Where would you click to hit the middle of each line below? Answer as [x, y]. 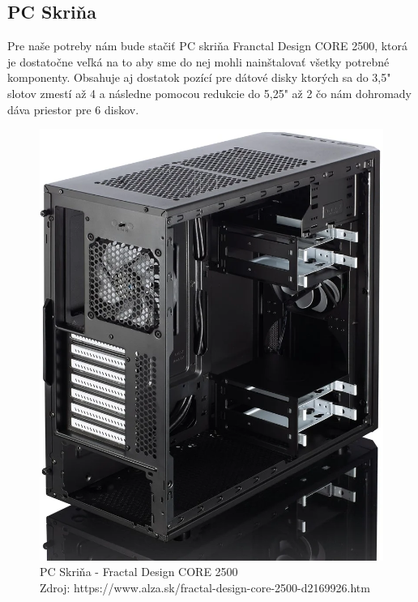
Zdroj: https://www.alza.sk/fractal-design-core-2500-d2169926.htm [205, 588]
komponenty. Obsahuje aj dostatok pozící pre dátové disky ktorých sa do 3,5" [199, 77]
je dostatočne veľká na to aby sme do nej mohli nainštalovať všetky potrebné [198, 61]
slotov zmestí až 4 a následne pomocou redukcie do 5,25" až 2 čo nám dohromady [209, 93]
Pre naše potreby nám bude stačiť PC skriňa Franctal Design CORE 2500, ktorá [208, 46]
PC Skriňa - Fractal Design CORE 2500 [139, 572]
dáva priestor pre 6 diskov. [73, 109]
